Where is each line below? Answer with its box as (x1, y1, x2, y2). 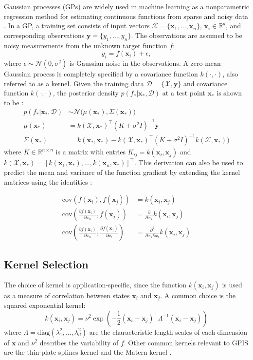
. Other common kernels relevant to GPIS (124, 337, 249, 347)
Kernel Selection (4, 256, 89, 271)
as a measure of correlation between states (4, 290, 130, 300)
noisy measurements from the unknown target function (4, 40, 167, 50)
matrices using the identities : (4, 176, 92, 187)
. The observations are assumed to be (131, 30, 242, 40)
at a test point (162, 88, 205, 98)
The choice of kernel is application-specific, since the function (4, 279, 187, 289)
